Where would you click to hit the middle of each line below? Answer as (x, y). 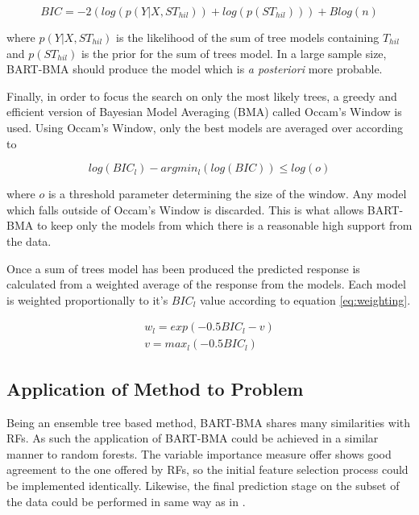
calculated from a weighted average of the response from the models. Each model (206, 284)
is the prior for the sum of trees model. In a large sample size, (234, 53)
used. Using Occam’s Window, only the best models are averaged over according (205, 127)
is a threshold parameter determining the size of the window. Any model (227, 194)
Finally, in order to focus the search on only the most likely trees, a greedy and (202, 96)
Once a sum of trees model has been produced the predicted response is (183, 268)
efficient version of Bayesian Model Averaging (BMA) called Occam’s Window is (204, 112)
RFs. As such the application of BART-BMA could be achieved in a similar (193, 438)
